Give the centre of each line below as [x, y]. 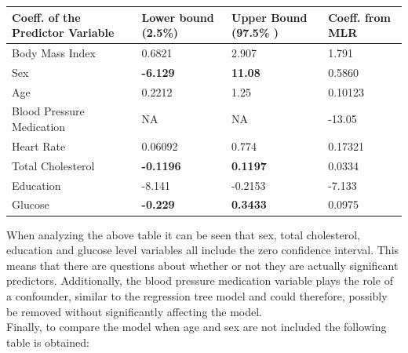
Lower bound [178, 17]
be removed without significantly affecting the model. [135, 311]
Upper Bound [270, 17]
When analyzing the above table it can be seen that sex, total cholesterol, [183, 234]
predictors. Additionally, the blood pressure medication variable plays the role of [200, 280]
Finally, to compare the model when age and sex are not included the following [197, 327]
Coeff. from [359, 17]
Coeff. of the [46, 17]
